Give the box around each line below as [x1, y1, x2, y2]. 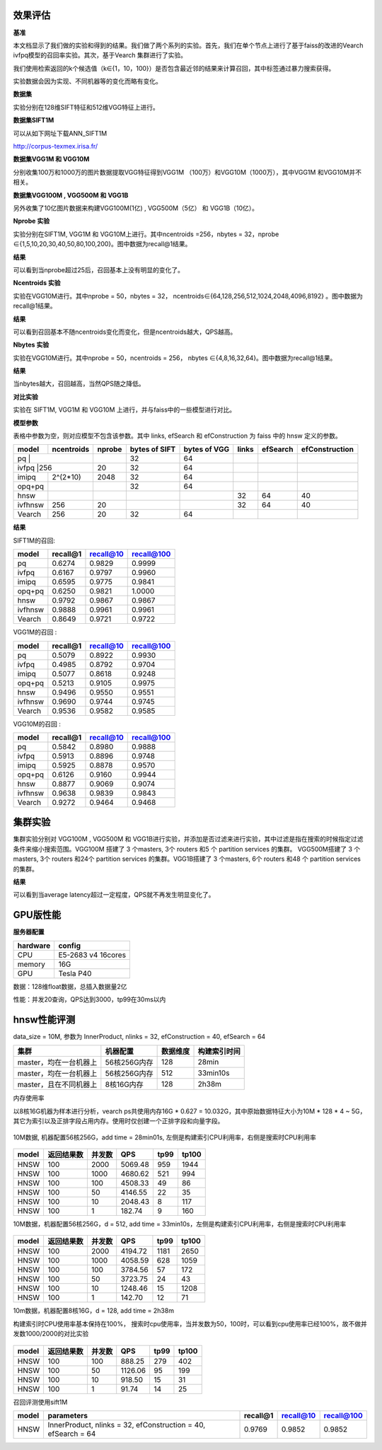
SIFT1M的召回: [13, 536, 56, 545]
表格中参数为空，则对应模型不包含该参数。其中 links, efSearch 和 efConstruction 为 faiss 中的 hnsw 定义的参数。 [13, 431, 342, 440]
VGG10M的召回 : [13, 719, 62, 728]
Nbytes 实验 [13, 340, 50, 349]
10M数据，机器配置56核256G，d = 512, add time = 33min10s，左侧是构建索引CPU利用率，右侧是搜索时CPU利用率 [13, 1219, 347, 1228]
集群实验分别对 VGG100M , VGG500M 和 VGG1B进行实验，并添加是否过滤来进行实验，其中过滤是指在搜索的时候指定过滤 [13, 835, 364, 843]
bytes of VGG [183, 444, 230, 454]
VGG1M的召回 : [13, 628, 57, 637]
